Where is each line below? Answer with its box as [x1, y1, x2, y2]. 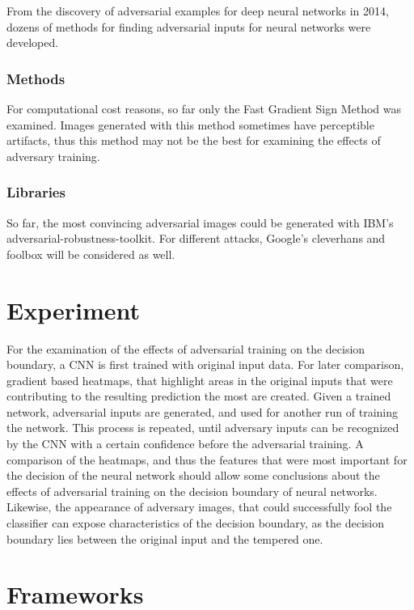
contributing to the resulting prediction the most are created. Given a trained [6, 388, 391, 405]
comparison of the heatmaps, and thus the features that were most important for [6, 451, 408, 468]
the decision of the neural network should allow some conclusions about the [6, 467, 380, 484]
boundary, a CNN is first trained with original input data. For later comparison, [6, 356, 404, 373]
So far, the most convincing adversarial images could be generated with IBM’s [6, 214, 394, 231]
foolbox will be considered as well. [6, 245, 175, 262]
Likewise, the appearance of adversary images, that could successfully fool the [6, 498, 392, 515]
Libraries [6, 182, 65, 202]
